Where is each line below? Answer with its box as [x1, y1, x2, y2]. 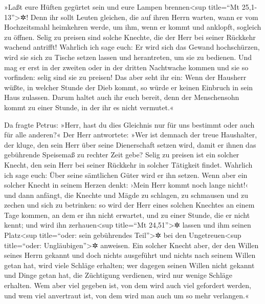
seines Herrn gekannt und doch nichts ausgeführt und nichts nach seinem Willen [4, 250, 256, 260]
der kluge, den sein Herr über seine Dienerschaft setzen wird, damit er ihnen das [4, 139, 256, 150]
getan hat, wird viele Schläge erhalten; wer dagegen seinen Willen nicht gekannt [4, 259, 255, 270]
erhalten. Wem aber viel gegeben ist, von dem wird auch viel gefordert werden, [4, 280, 251, 291]
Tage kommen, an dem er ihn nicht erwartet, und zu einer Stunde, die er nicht [4, 209, 250, 220]
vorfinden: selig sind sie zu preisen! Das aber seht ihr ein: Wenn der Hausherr [4, 72, 247, 83]
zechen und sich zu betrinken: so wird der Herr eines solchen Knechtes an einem [4, 199, 255, 210]
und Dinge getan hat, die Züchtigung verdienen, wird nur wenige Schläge [4, 270, 233, 280]
